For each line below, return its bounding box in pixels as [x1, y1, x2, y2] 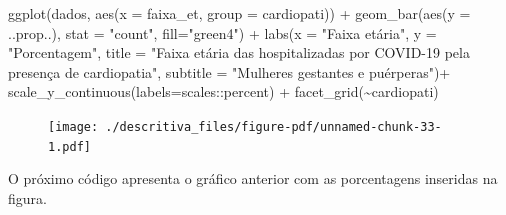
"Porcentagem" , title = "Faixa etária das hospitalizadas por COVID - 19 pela [8, 42, 470, 63]
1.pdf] [48, 139, 91, 154]
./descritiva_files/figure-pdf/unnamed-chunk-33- [105, 119, 442, 134]
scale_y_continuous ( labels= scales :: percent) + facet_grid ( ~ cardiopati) [8, 81, 439, 102]
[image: [48, 119, 99, 134]
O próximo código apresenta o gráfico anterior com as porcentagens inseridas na [8, 168, 498, 189]
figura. [8, 187, 47, 208]
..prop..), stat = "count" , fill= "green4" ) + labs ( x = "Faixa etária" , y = [8, 22, 437, 43]
